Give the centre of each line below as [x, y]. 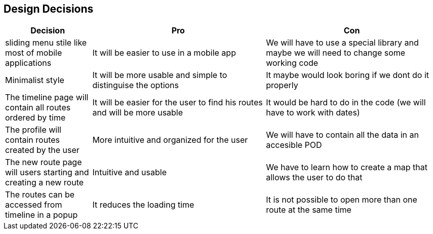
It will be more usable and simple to [160, 75]
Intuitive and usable [129, 172]
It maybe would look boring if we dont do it [348, 75]
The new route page [44, 162]
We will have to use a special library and [342, 43]
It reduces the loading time [143, 205]
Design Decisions [49, 9]
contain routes [32, 140]
